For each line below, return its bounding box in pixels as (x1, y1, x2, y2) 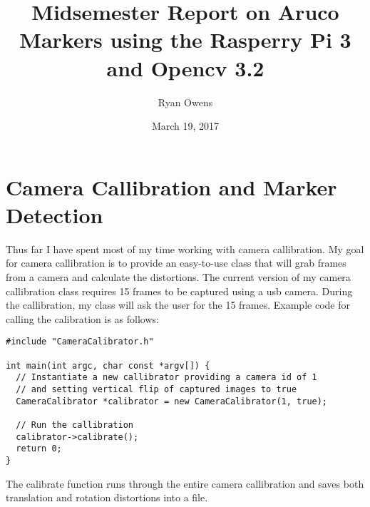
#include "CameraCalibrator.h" (6, 337, 154, 347)
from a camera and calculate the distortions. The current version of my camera (6, 270, 351, 284)
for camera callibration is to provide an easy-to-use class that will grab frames (6, 255, 346, 270)
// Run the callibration (16, 419, 133, 430)
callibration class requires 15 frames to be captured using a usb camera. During (6, 283, 353, 298)
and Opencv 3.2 (106, 53, 264, 82)
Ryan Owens (158, 94, 213, 109)
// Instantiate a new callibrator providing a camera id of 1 (16, 372, 317, 383)
